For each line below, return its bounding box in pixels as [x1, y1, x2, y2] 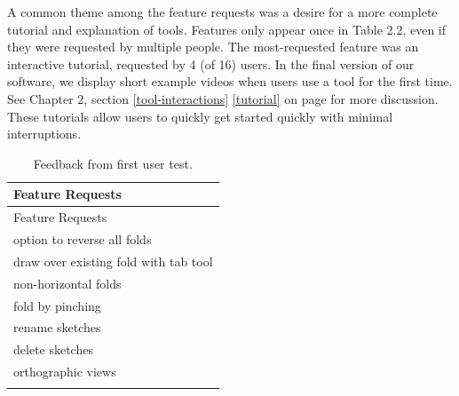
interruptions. [7, 124, 82, 143]
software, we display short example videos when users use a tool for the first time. [7, 72, 453, 91]
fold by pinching [13, 296, 101, 314]
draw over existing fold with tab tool [13, 251, 213, 270]
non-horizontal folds [13, 273, 122, 292]
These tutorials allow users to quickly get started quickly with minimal [7, 107, 393, 125]
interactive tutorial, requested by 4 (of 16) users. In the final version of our [7, 54, 415, 73]
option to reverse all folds [13, 230, 152, 249]
